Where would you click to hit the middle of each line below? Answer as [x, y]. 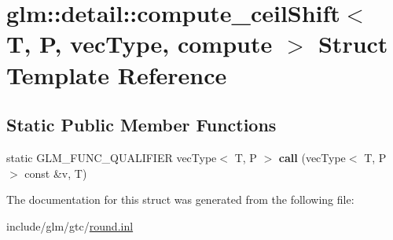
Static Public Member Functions [141, 125]
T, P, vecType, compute [140, 44]
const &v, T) [56, 173]
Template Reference [117, 74]
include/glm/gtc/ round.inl [70, 225]
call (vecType [312, 157]
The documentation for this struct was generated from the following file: [180, 199]
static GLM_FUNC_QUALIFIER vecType [112, 157]
